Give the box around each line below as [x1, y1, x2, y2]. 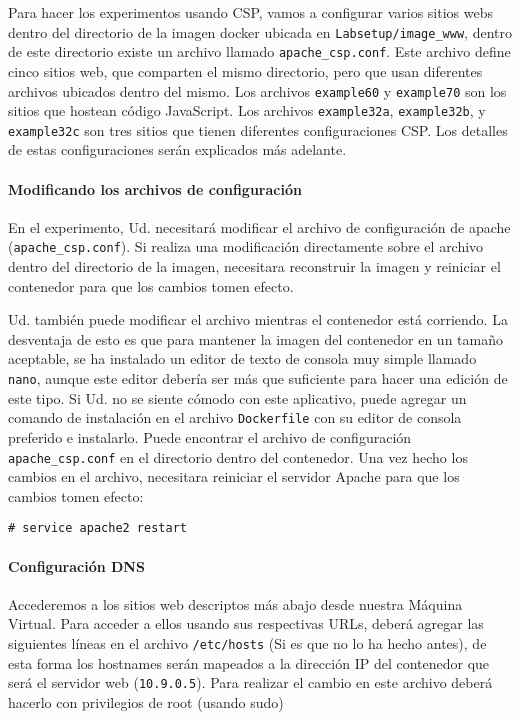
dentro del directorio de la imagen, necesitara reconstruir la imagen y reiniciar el [8, 256, 501, 277]
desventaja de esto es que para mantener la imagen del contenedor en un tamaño [8, 328, 503, 349]
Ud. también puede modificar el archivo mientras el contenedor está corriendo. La [8, 309, 508, 330]
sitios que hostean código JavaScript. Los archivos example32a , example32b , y [8, 100, 486, 121]
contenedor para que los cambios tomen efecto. [8, 275, 294, 296]
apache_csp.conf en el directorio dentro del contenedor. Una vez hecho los [8, 446, 468, 467]
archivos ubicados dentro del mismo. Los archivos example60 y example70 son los [8, 80, 507, 101]
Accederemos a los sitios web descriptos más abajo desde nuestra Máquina [8, 593, 463, 614]
